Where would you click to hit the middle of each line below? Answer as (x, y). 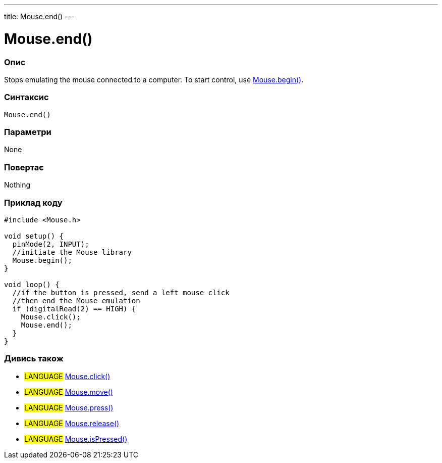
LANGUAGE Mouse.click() (67, 376)
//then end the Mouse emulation (76, 300)
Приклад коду (33, 202)
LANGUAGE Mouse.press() (69, 407)
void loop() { (32, 284)
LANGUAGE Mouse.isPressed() (76, 439)
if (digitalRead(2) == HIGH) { (74, 309)
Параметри (28, 132)
